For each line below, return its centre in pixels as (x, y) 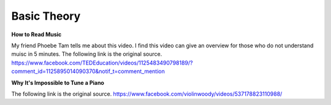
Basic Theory (46, 16)
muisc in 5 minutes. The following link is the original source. (87, 54)
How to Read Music (36, 34)
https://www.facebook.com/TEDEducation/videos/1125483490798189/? (102, 63)
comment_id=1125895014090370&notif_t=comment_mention (88, 71)
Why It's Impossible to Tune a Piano (58, 82)
